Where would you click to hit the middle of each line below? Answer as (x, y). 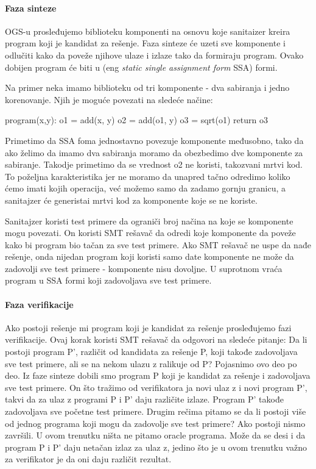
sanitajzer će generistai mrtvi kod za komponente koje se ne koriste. (131, 200)
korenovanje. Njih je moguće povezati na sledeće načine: (109, 99)
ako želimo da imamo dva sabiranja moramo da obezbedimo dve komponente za (154, 152)
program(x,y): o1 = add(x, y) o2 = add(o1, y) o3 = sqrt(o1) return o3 (136, 120)
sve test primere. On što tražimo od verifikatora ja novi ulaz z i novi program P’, (156, 387)
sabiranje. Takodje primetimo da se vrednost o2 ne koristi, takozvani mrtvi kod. (154, 164)
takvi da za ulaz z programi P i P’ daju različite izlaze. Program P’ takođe (144, 399)
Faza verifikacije (39, 304)
